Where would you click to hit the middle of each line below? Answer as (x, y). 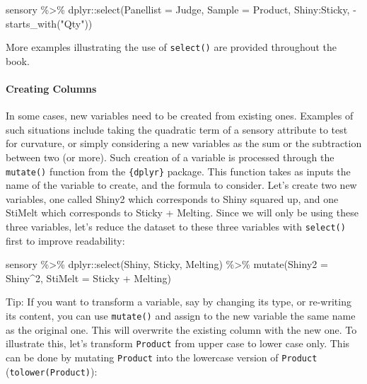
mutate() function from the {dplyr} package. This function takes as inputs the (178, 171)
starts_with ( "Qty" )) (49, 23)
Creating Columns (51, 89)
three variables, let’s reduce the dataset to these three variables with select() (176, 227)
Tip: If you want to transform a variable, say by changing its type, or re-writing (179, 302)
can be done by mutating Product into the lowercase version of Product (162, 357)
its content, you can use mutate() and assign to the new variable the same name (181, 316)
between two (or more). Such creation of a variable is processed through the (170, 157)
